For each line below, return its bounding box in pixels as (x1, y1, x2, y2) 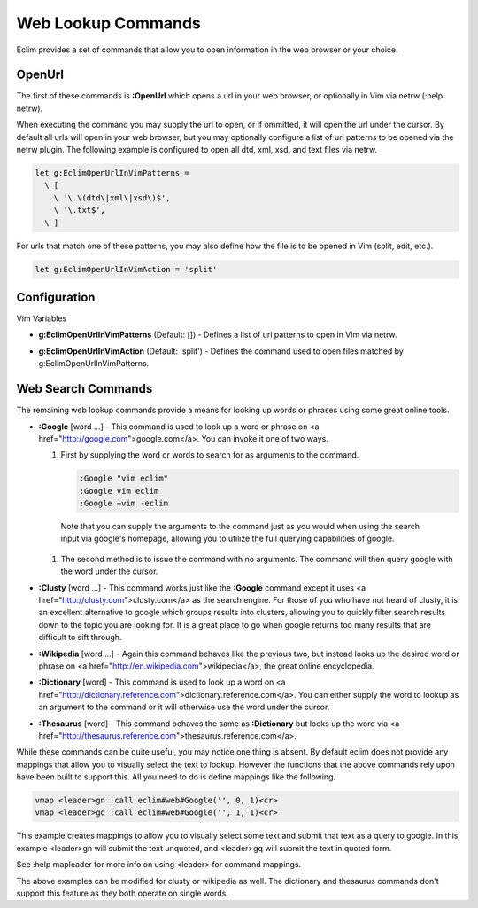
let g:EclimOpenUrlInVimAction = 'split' (35, 264, 218, 274)
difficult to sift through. (38, 632, 122, 643)
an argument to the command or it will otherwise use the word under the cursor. (38, 701, 330, 713)
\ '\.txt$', (53, 205, 106, 215)
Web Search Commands (16, 381, 153, 396)
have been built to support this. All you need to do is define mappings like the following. (16, 771, 336, 782)
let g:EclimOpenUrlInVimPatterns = (35, 168, 189, 177)
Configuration (16, 289, 96, 305)
